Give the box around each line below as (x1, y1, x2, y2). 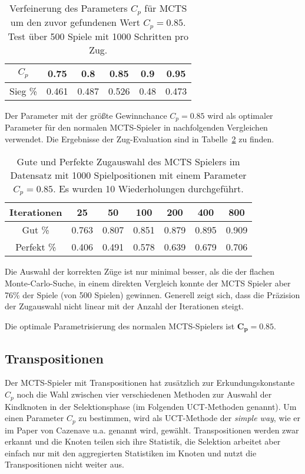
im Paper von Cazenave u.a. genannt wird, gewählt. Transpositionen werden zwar (5, 423, 299, 436)
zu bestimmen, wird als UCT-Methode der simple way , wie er (78, 412, 300, 424)
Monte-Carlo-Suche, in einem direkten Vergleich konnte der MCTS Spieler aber (5, 277, 291, 289)
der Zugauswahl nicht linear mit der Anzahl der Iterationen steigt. (5, 300, 244, 312)
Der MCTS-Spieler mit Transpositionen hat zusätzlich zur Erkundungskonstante (5, 376, 295, 389)
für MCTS (144, 1, 187, 15)
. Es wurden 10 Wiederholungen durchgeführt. (53, 181, 244, 195)
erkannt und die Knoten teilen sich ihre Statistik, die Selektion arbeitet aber (5, 435, 281, 448)
